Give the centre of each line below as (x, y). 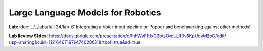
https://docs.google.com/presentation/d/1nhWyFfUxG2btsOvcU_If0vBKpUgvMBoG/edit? (138, 36)
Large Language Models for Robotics (85, 13)
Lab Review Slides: (28, 36)
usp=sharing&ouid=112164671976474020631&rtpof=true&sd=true (75, 42)
